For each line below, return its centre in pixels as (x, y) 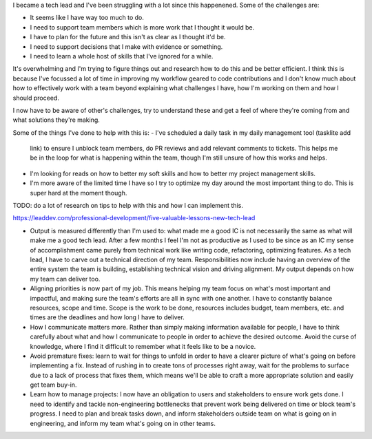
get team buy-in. (53, 385)
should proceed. (36, 98)
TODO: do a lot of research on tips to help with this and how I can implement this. (128, 206)
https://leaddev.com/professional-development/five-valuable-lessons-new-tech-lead (134, 218)
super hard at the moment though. (79, 193)
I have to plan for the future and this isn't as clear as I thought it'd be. (128, 37)
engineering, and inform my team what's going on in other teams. (123, 423)
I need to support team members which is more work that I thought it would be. (142, 27)
